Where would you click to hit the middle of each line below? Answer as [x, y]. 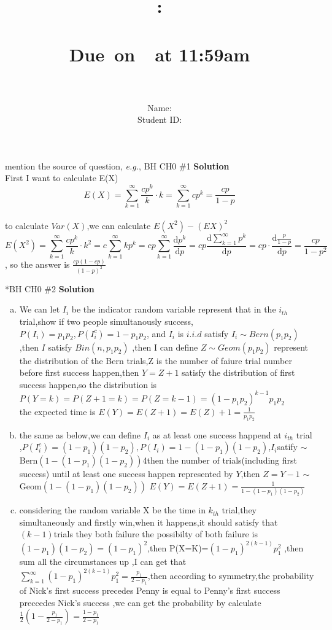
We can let [40, 309]
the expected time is [57, 411]
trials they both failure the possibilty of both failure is [156, 534]
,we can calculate [119, 225]
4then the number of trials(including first [220, 460]
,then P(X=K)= [178, 548]
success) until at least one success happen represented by [126, 474]
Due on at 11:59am [160, 54]
